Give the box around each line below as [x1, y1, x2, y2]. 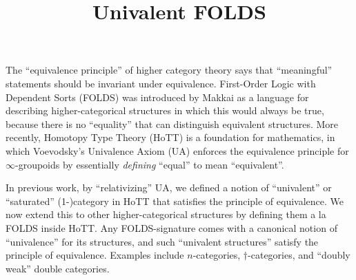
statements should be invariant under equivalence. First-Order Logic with [6, 76, 316, 90]
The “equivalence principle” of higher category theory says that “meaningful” [6, 63, 333, 77]
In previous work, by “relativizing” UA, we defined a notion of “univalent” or [6, 180, 332, 195]
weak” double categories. [6, 261, 110, 275]
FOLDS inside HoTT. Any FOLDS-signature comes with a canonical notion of [6, 220, 337, 235]
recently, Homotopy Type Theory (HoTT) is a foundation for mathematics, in [6, 130, 335, 144]
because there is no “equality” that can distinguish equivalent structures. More [6, 116, 339, 131]
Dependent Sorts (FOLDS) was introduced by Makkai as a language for [6, 89, 309, 104]
